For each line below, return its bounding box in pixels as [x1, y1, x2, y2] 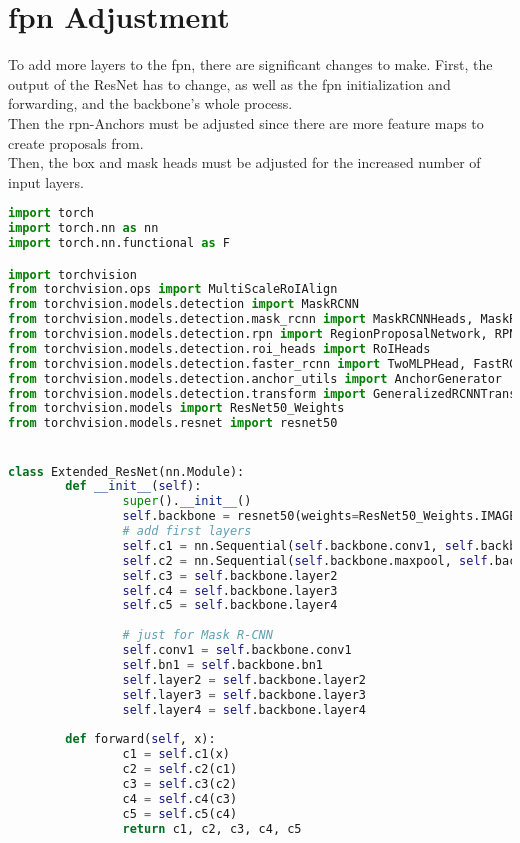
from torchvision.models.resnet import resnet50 [8, 416, 338, 431]
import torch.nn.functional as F [8, 236, 230, 251]
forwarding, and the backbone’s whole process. [8, 93, 293, 114]
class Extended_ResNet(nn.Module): [8, 464, 245, 479]
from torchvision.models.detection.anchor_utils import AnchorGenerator [8, 371, 502, 386]
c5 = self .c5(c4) [122, 806, 238, 821]
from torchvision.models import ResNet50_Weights [8, 401, 345, 416]
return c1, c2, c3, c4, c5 [122, 821, 302, 836]
